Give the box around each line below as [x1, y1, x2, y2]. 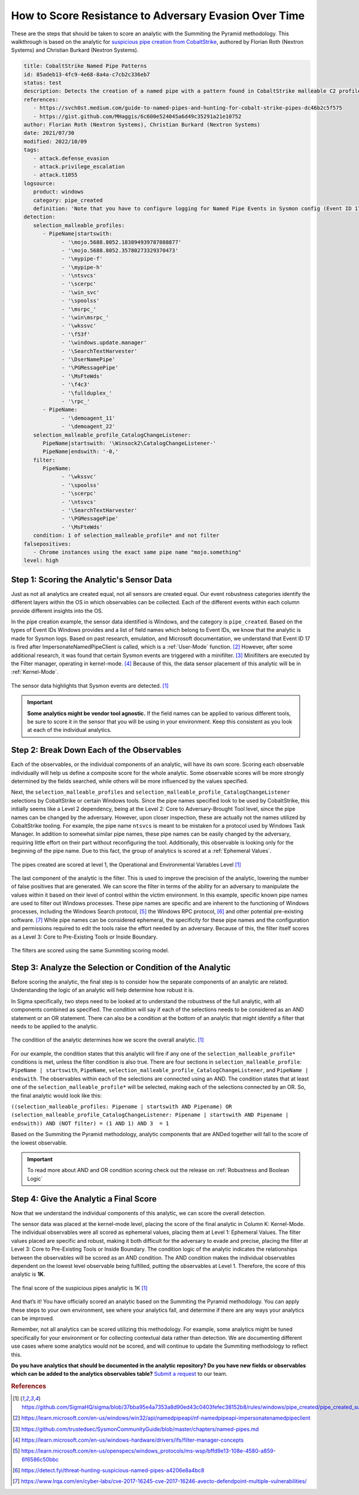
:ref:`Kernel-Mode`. [11, 668, 59, 676]
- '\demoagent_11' [61, 414, 116, 422]
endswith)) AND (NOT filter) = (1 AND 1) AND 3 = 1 [11, 1120, 169, 1127]
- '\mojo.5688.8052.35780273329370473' [61, 247, 179, 254]
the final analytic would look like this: [11, 1092, 102, 1099]
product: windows [33, 189, 84, 195]
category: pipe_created [33, 196, 103, 204]
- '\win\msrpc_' [61, 314, 109, 321]
